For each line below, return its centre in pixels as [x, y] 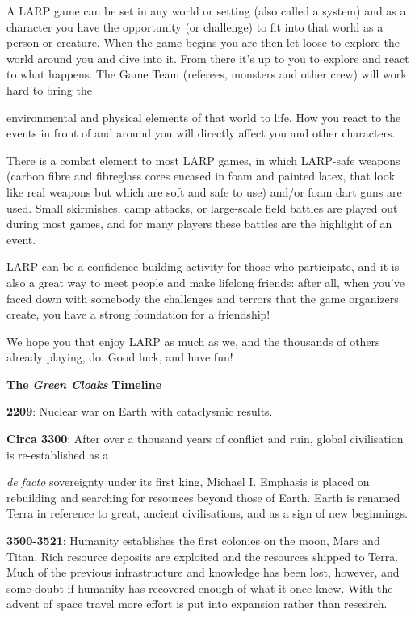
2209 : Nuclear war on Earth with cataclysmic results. [140, 411]
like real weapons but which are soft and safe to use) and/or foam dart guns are [204, 191]
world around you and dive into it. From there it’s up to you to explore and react [208, 58]
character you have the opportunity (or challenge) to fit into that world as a [195, 26]
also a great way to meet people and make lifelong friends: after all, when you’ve [205, 282]
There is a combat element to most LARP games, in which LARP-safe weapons [203, 160]
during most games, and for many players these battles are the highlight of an [199, 224]
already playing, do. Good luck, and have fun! [120, 357]
